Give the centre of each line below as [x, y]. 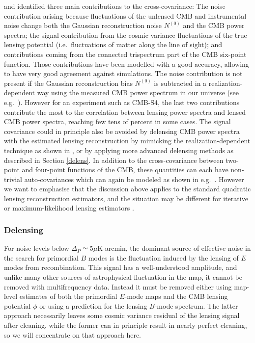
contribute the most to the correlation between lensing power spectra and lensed [125, 112]
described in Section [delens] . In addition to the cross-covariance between [114, 160]
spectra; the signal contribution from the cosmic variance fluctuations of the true [126, 35]
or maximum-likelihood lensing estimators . [69, 208]
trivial [13, 179]
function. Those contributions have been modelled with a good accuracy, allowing [127, 64]
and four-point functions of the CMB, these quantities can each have [125, 170]
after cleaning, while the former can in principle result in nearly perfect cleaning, [126, 325]
